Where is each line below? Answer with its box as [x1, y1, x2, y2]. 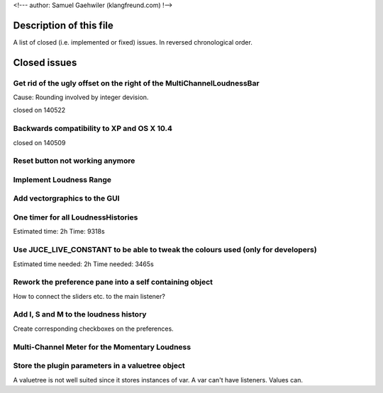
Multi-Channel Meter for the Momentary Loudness [13, 342, 191, 352]
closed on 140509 [13, 138, 66, 147]
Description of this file [13, 19, 113, 31]
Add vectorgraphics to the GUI [13, 193, 120, 203]
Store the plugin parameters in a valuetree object [13, 361, 186, 371]
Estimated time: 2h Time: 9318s [13, 227, 106, 236]
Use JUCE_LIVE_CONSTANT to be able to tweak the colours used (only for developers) [13, 245, 317, 255]
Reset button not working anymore [13, 156, 135, 166]
